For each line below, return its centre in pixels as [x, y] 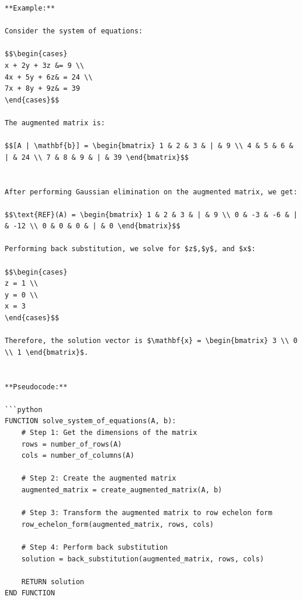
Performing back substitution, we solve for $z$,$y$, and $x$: [130, 249]
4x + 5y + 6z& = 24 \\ [49, 77]
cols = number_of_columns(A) [78, 456]
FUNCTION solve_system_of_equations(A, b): [91, 421]
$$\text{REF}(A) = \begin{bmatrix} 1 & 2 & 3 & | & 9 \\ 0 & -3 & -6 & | [151, 215]
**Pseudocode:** [36, 387]
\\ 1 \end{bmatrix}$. [47, 352]
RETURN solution [53, 582]
